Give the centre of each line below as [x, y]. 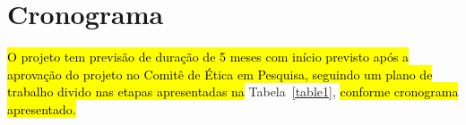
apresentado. [42, 108]
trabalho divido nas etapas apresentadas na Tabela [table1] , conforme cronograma [233, 92]
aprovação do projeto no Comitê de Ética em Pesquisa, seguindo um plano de [220, 74]
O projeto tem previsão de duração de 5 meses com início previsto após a [208, 57]
